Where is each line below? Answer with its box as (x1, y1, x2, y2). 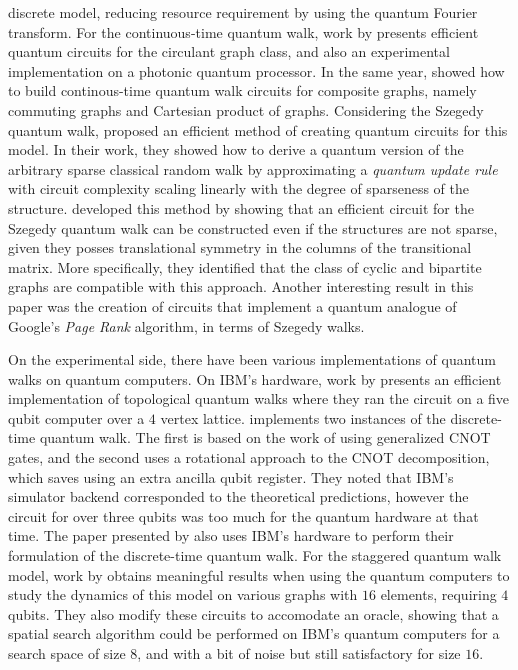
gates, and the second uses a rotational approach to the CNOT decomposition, (8, 447, 490, 468)
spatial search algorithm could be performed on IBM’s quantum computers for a (8, 623, 500, 644)
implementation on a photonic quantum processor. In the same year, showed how (8, 60, 505, 81)
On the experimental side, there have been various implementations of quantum (8, 349, 497, 370)
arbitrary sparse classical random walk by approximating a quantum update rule (8, 158, 498, 179)
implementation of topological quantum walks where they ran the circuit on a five (8, 388, 510, 409)
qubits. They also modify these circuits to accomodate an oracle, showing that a (8, 603, 499, 624)
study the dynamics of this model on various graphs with (8, 584, 358, 605)
